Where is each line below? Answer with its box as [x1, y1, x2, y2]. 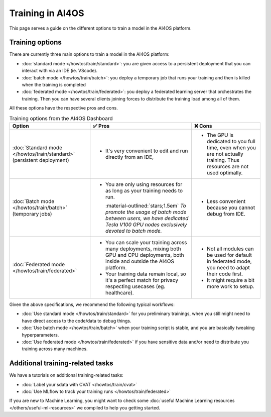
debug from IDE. [206, 210, 246, 217]
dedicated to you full [206, 138, 255, 145]
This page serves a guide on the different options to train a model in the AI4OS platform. [9, 25, 192, 31]
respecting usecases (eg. [105, 283, 166, 290]
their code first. [206, 270, 243, 277]
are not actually [206, 150, 243, 157]
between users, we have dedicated [105, 215, 189, 222]
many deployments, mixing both [105, 245, 181, 252]
